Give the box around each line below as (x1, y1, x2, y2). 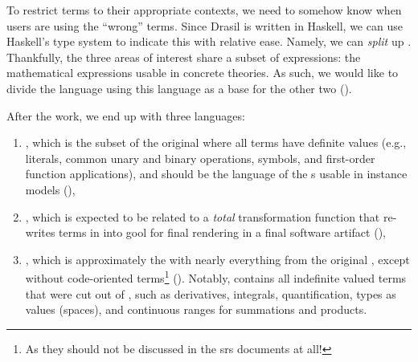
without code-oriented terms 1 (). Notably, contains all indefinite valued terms (25, 267, 407, 286)
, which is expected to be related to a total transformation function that (25, 208, 380, 225)
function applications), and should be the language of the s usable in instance (25, 165, 408, 182)
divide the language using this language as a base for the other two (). (6, 79, 352, 96)
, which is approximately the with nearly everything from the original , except (25, 250, 410, 267)
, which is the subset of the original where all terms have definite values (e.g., (25, 134, 407, 151)
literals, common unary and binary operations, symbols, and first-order (25, 149, 375, 166)
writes (25, 224, 55, 241)
